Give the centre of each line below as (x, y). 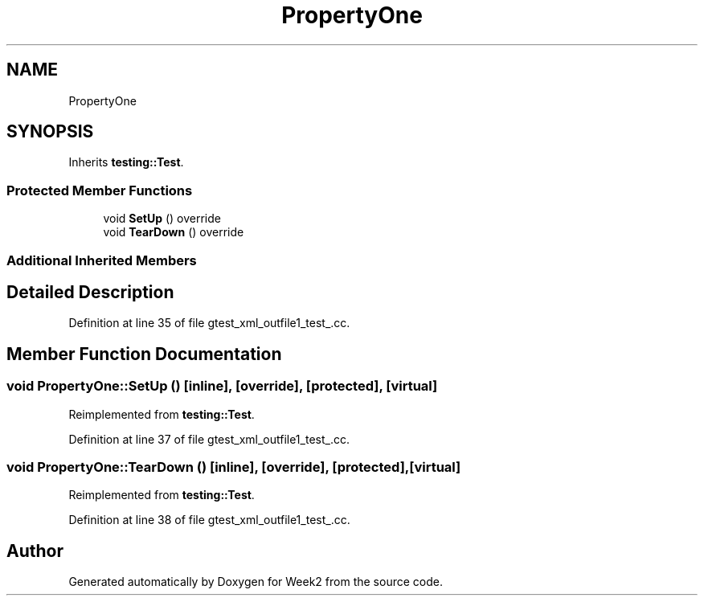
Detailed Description (90, 292)
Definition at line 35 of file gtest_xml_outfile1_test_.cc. (209, 323)
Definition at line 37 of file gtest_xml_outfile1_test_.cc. (209, 439)
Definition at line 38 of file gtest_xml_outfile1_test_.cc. (209, 520)
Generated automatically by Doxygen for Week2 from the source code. (256, 582)
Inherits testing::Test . (126, 162)
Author (35, 551)
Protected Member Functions (100, 190)
